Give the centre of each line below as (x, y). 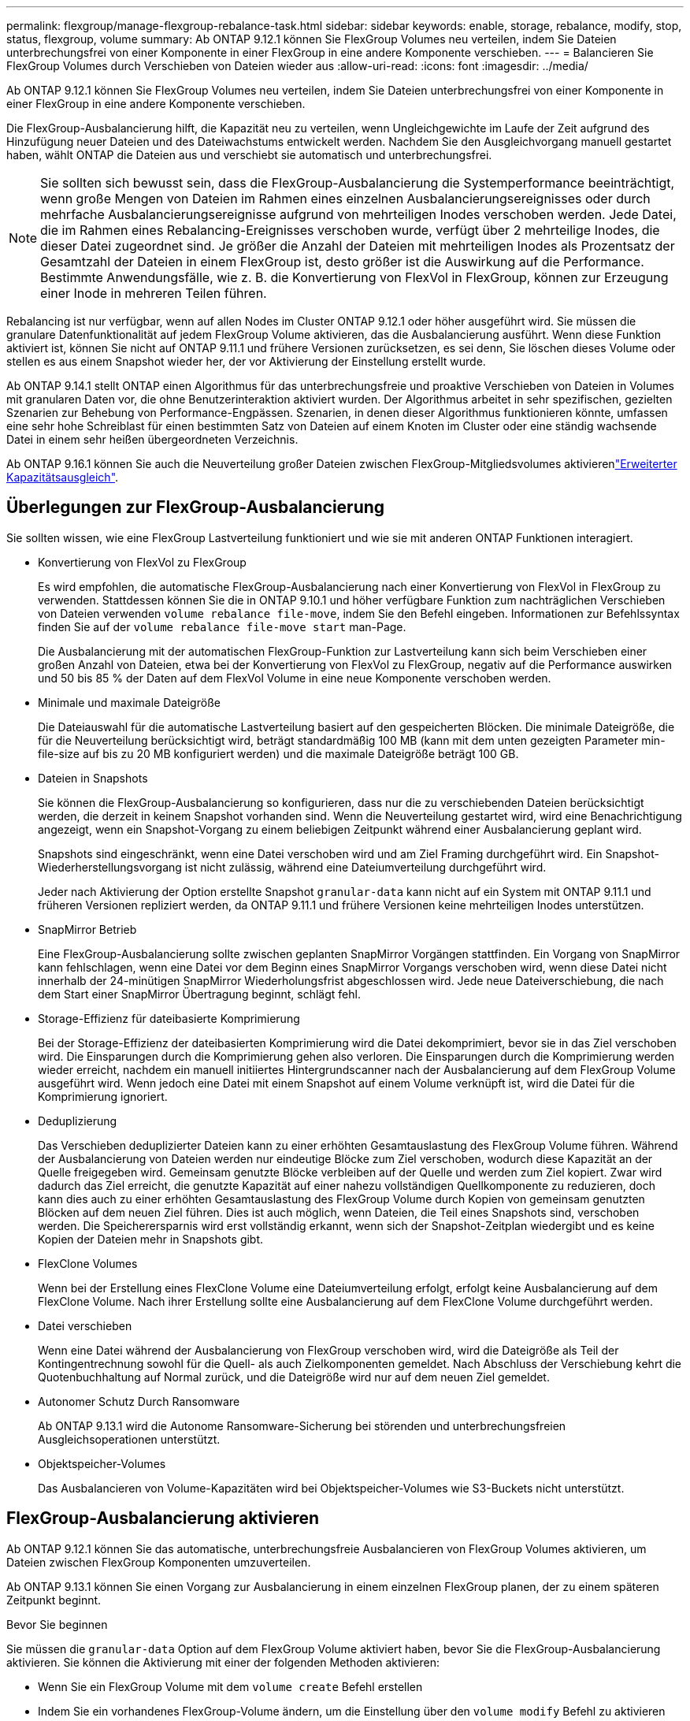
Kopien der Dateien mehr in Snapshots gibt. (151, 1239)
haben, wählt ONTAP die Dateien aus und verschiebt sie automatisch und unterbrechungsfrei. (249, 155)
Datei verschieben (85, 1325)
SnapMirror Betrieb (87, 929)
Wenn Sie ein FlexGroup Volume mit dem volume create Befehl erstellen (230, 1686)
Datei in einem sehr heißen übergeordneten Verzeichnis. (152, 439)
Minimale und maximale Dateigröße (129, 702)
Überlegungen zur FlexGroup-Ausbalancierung (196, 507)
